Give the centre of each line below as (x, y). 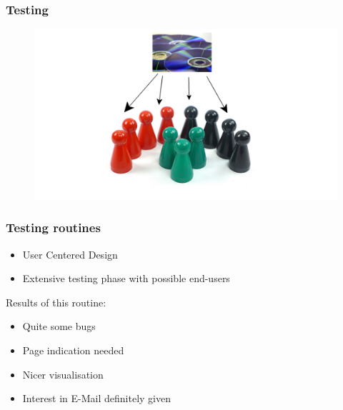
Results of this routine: (56, 302)
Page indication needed (73, 350)
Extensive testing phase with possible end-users (126, 278)
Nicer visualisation (63, 374)
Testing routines (53, 227)
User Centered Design (70, 254)
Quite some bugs (59, 326)
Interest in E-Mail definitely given (97, 398)
